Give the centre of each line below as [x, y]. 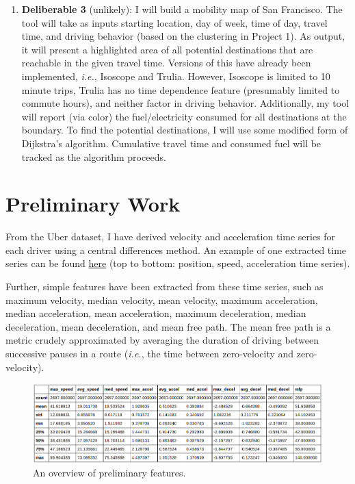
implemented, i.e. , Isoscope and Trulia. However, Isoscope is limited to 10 [176, 76]
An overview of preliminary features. [109, 473]
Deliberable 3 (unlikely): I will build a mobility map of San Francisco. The [182, 9]
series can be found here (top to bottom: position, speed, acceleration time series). [178, 263]
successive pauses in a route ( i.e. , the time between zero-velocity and [150, 353]
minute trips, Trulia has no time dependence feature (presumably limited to [181, 89]
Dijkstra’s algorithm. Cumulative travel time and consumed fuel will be [171, 143]
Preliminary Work [93, 204]
